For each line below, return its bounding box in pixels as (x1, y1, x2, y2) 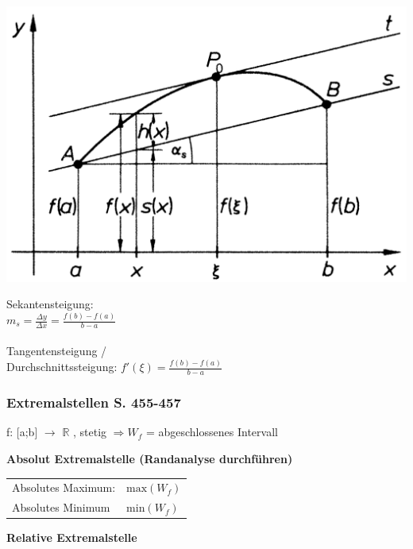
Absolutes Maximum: (12, 479, 116, 496)
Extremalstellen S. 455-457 (6, 392, 181, 412)
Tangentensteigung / (6, 342, 107, 359)
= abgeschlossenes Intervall (145, 423, 278, 440)
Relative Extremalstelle (6, 529, 137, 546)
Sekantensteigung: (6, 296, 94, 312)
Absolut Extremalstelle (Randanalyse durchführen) (6, 450, 293, 466)
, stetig (72, 423, 107, 440)
